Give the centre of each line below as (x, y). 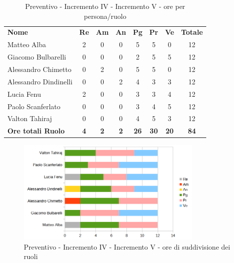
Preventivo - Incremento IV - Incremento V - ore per (105, 6)
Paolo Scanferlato (34, 106)
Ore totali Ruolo (36, 131)
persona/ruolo (105, 16)
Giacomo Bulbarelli (37, 57)
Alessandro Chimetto (39, 69)
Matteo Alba (27, 44)
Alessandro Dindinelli (40, 81)
